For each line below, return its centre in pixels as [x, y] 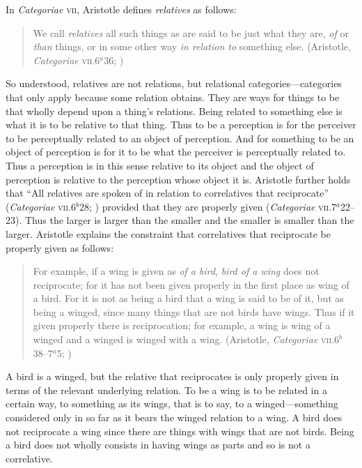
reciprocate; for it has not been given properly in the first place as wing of [191, 284]
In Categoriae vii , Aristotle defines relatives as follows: [121, 9]
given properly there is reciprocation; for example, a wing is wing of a [182, 325]
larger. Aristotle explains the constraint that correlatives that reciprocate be [168, 233]
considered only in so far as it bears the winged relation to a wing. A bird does [174, 417]
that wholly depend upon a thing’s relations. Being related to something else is [174, 111]
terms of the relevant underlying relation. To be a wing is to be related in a [166, 390]
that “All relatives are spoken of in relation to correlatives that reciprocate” [167, 193]
